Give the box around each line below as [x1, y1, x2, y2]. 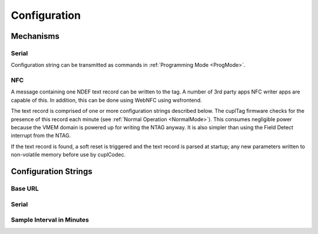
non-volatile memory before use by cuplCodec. [11, 151, 126, 158]
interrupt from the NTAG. [11, 132, 71, 139]
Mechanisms [11, 31, 60, 41]
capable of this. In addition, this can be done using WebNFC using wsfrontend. [11, 96, 203, 103]
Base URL [11, 184, 39, 192]
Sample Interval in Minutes [11, 216, 90, 224]
